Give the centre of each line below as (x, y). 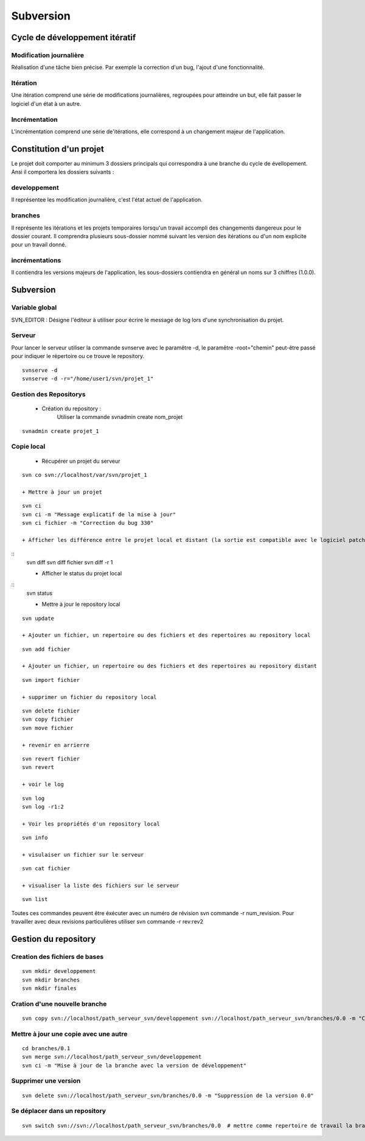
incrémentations (36, 261)
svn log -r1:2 (43, 806)
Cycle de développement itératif (74, 37)
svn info (35, 838)
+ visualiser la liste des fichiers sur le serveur (101, 886)
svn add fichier (46, 649)
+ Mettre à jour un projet (62, 492)
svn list (35, 899)
